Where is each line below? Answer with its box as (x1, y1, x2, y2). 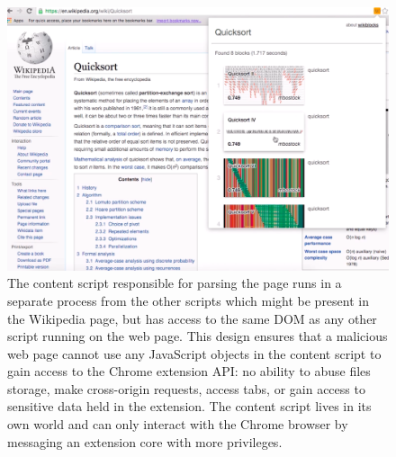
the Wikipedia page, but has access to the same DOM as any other (7, 309, 377, 327)
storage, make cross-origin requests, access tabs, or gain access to (7, 379, 365, 398)
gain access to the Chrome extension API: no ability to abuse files (7, 362, 371, 381)
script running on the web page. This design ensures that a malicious (7, 327, 388, 345)
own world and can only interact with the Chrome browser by (7, 415, 348, 434)
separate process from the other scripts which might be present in (7, 291, 369, 309)
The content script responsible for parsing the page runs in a (7, 273, 342, 292)
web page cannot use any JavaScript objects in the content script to (7, 344, 382, 363)
